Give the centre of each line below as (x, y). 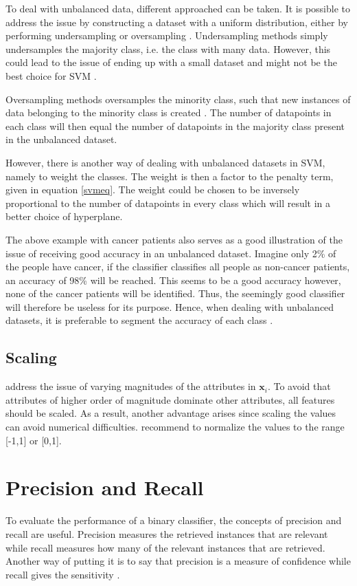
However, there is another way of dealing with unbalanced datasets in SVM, (165, 162)
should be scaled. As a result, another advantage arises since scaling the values (171, 413)
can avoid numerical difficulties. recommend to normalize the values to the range (175, 427)
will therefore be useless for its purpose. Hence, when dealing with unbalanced (170, 306)
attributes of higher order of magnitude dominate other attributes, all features (170, 399)
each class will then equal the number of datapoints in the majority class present (175, 126)
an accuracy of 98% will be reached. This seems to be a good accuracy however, (173, 280)
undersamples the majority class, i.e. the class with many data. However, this (168, 48)
